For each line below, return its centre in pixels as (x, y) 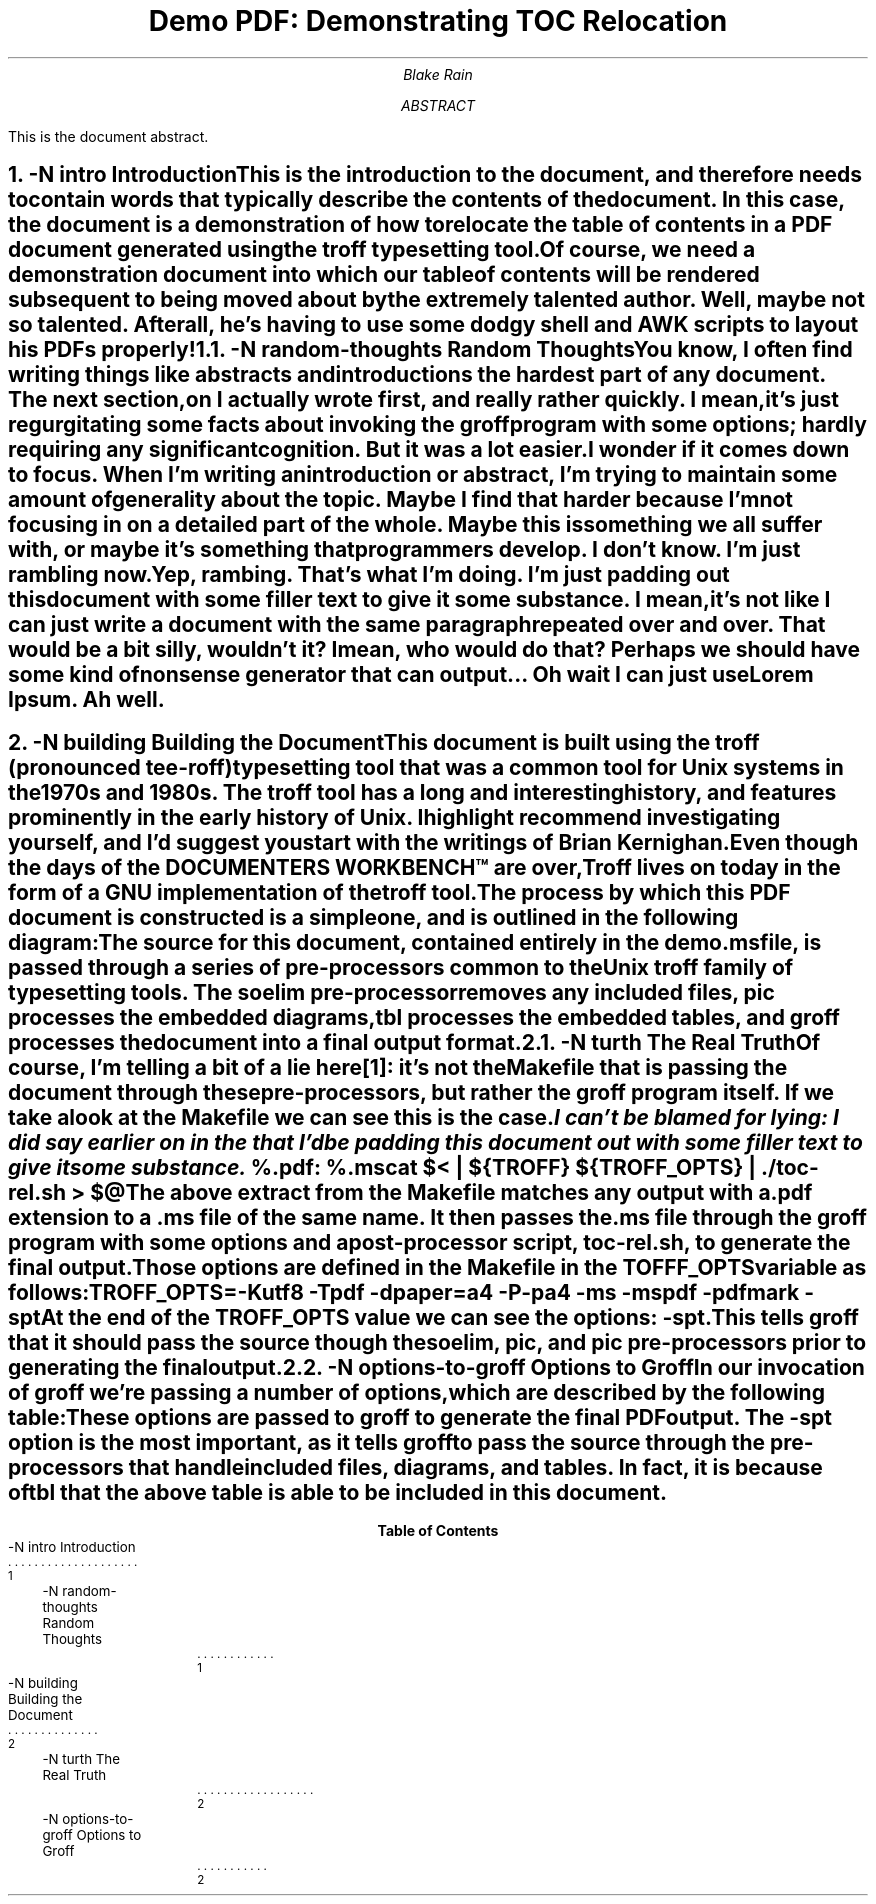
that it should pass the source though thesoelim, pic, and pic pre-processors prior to (437, 1342)
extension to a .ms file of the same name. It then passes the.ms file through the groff (437, 1217)
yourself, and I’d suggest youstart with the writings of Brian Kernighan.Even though (433, 842)
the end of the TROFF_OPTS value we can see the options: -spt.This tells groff (463, 1317)
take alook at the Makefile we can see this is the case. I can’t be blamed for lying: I (423, 1117)
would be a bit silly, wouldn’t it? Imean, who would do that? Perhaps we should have (434, 650)
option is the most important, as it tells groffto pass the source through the (387, 1442)
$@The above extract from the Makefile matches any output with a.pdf (451, 1192)
